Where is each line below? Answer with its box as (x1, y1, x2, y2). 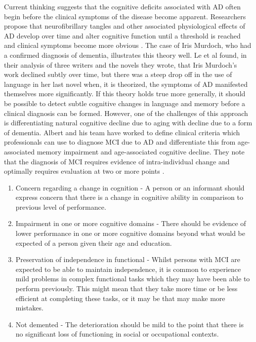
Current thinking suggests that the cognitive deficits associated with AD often (4, 1, 241, 11)
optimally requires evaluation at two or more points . (4, 166, 165, 176)
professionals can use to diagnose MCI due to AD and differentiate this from (4, 137, 236, 147)
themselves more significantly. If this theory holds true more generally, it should (4, 88, 246, 99)
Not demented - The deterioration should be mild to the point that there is (15, 319, 244, 329)
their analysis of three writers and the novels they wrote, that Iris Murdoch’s (4, 59, 237, 70)
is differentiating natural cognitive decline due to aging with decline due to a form (4, 117, 253, 128)
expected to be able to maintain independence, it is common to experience (15, 264, 241, 274)
